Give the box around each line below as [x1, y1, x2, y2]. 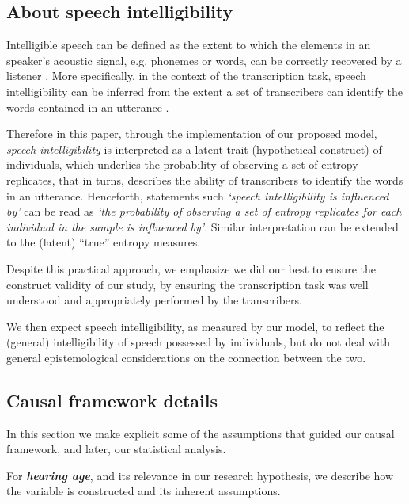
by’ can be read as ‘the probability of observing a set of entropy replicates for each [6, 203, 402, 220]
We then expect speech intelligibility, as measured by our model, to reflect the [6, 318, 384, 334]
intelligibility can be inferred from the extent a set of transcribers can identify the [6, 82, 403, 99]
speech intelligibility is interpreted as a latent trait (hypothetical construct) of [6, 140, 382, 157]
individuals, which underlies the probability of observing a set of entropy [6, 156, 358, 173]
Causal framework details [6, 388, 218, 412]
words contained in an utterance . [6, 98, 169, 115]
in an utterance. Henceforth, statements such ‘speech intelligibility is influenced [6, 187, 389, 204]
